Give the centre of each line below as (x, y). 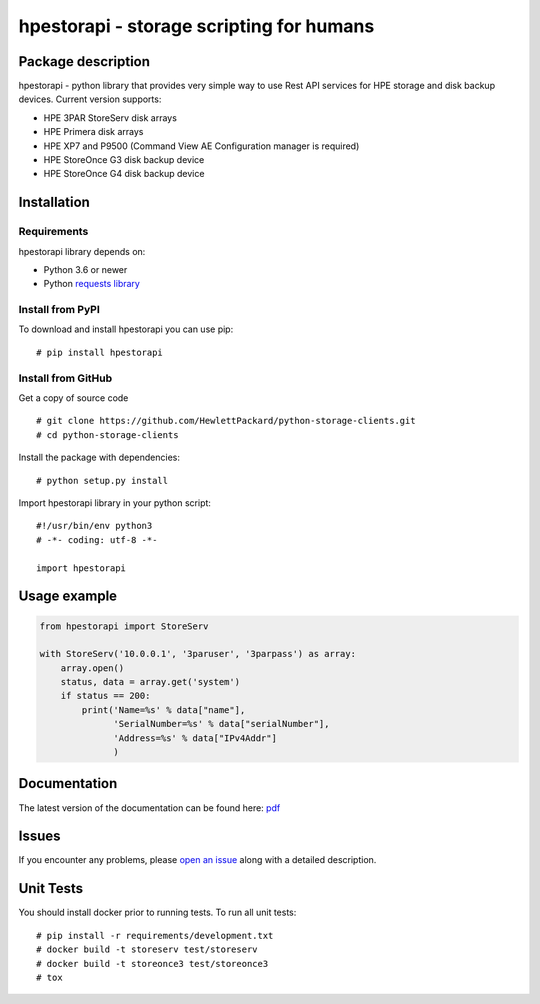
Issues (39, 836)
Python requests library (91, 284)
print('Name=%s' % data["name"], (163, 709)
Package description (84, 61)
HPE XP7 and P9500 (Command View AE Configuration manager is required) (201, 146)
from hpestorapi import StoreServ (124, 626)
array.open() (92, 668)
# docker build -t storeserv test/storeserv (147, 949)
